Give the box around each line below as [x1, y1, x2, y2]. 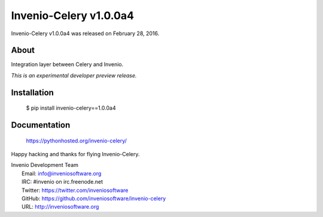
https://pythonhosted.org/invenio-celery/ [26, 137, 127, 144]
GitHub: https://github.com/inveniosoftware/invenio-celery [22, 195, 166, 202]
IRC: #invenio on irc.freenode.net [22, 178, 103, 185]
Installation [11, 87, 54, 98]
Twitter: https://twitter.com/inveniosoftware [22, 187, 129, 194]
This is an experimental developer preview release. [11, 72, 137, 79]
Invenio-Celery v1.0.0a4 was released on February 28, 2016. [11, 30, 160, 37]
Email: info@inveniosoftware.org [22, 170, 102, 177]
